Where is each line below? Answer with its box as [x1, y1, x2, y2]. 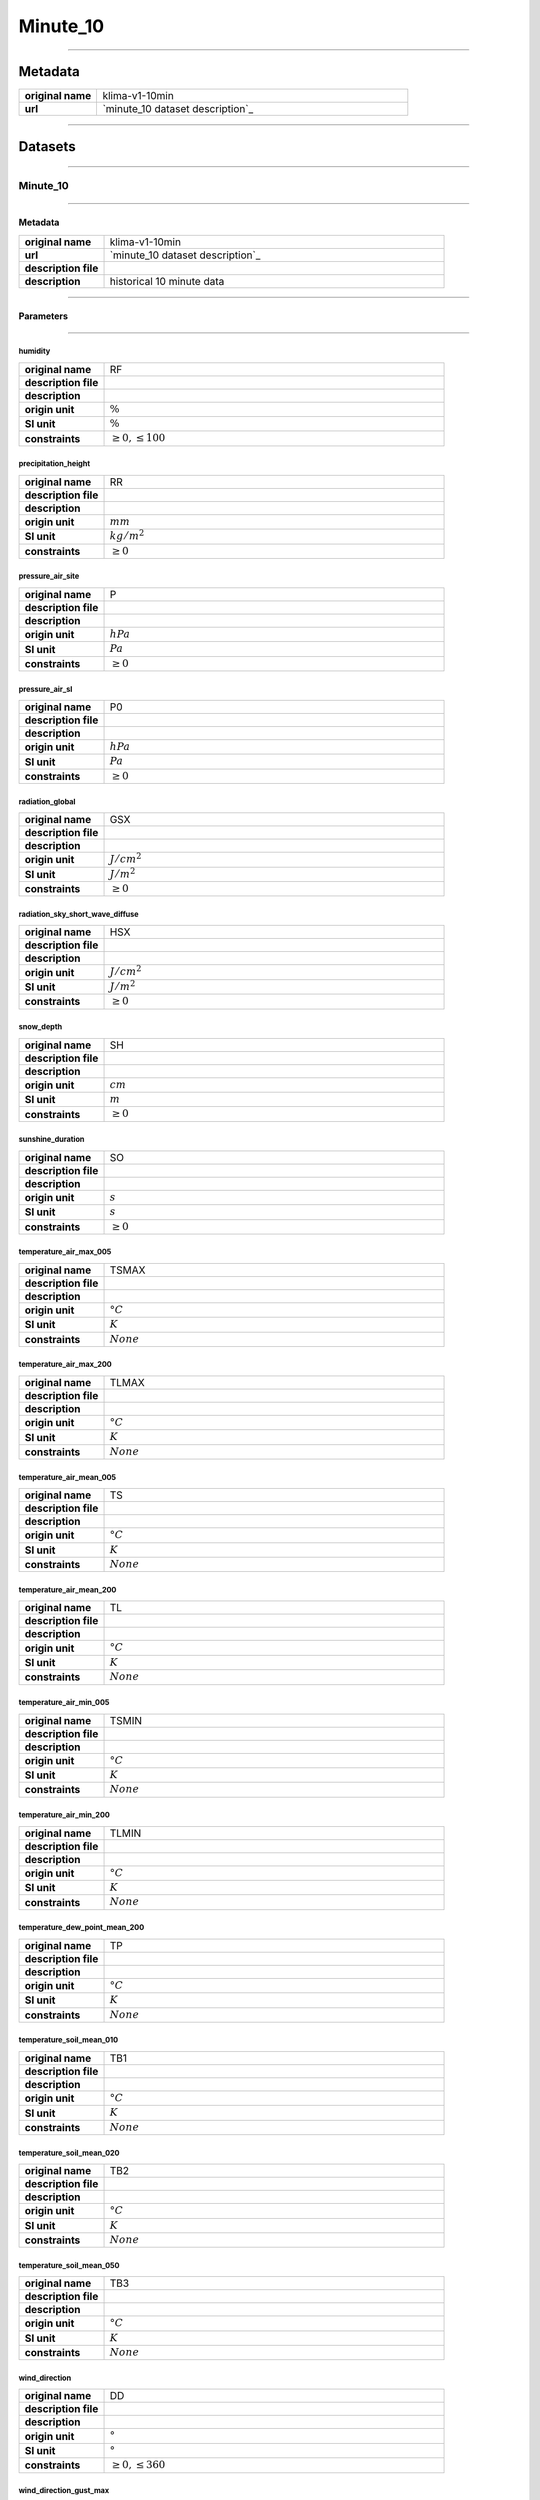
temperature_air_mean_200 [18, 1585, 117, 1595]
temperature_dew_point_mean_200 [18, 1923, 145, 1933]
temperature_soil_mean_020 [18, 2148, 120, 2158]
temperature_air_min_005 [18, 1697, 110, 1707]
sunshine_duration [18, 1135, 85, 1145]
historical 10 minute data [109, 274, 225, 288]
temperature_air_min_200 [18, 1810, 110, 1820]
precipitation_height [18, 459, 90, 469]
